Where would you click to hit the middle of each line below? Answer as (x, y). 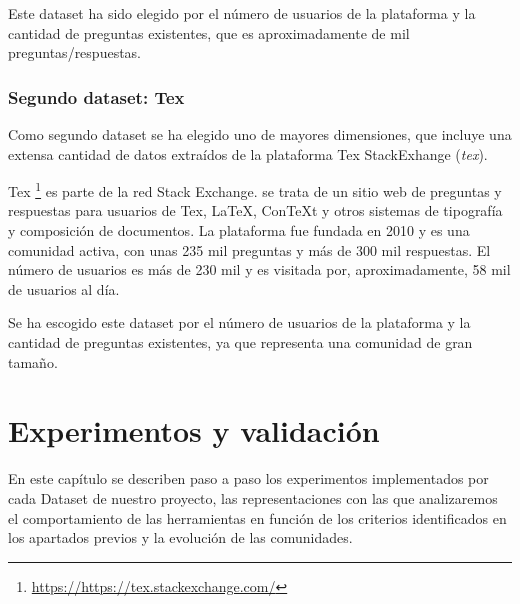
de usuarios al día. (64, 288)
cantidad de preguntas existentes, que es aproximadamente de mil (209, 32)
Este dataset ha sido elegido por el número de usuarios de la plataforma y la (242, 13)
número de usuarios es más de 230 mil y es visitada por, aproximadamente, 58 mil (259, 269)
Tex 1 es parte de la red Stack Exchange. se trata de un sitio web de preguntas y (255, 189)
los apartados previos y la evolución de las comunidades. (180, 537)
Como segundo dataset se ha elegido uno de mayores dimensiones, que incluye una (260, 134)
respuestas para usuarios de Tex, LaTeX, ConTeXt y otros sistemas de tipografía (255, 210)
